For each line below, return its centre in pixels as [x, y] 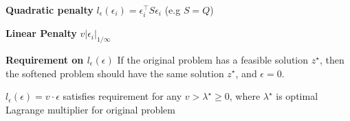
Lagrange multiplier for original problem [90, 109]
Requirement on [45, 59]
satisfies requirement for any [122, 96]
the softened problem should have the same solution [115, 73]
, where [245, 96]
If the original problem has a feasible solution [213, 59]
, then [332, 59]
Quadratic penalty [50, 10]
